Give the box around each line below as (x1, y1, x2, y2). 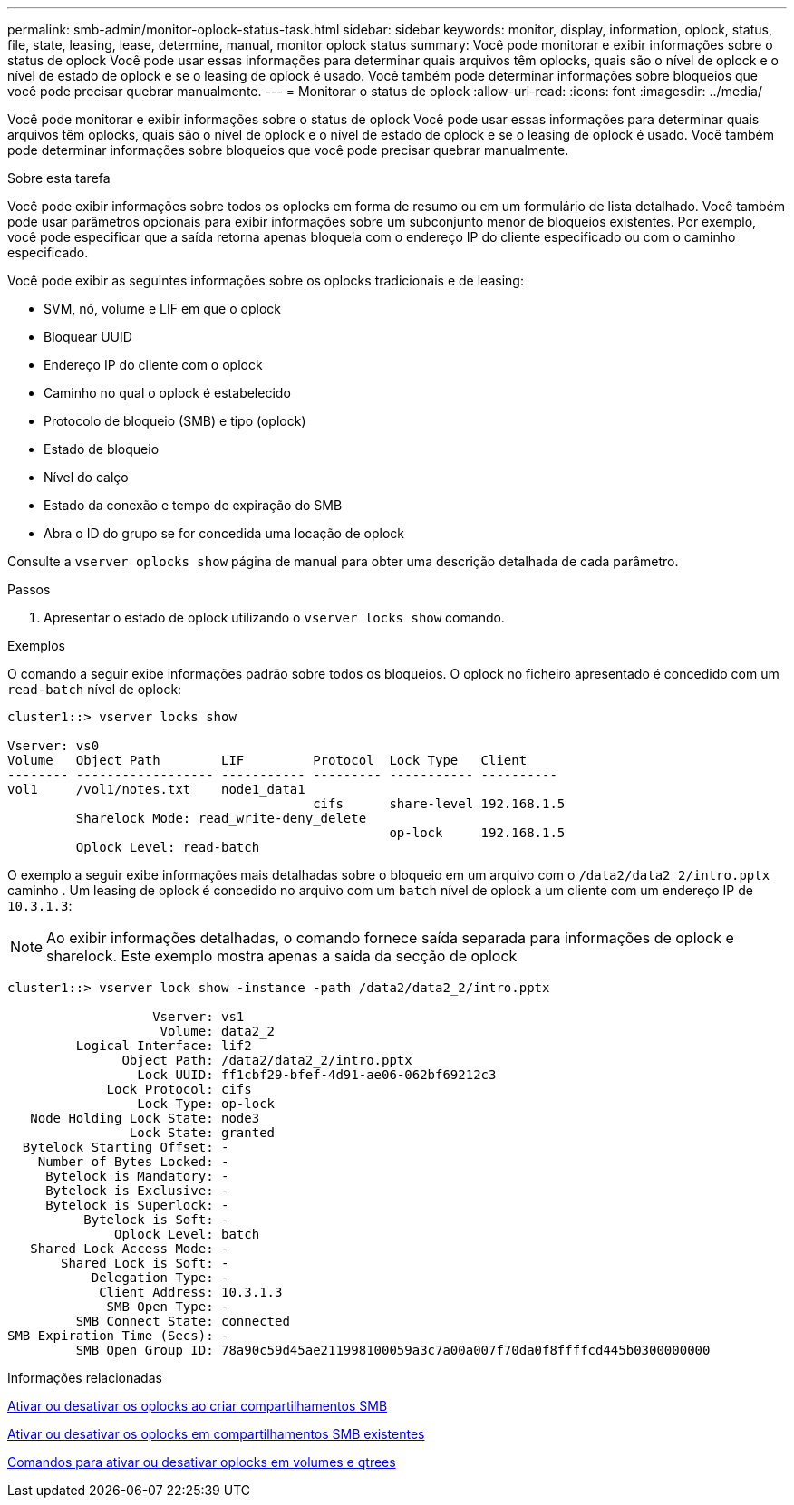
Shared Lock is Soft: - (61, 1256, 229, 1270)
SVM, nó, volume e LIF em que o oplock (44, 301, 281, 316)
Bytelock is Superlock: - (45, 1198, 229, 1212)
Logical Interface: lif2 (75, 1038, 252, 1053)
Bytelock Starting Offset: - (22, 1140, 229, 1154)
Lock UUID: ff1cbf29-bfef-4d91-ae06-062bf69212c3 (137, 1067, 497, 1082)
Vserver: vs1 (152, 1009, 245, 1024)
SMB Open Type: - (106, 1299, 229, 1314)
